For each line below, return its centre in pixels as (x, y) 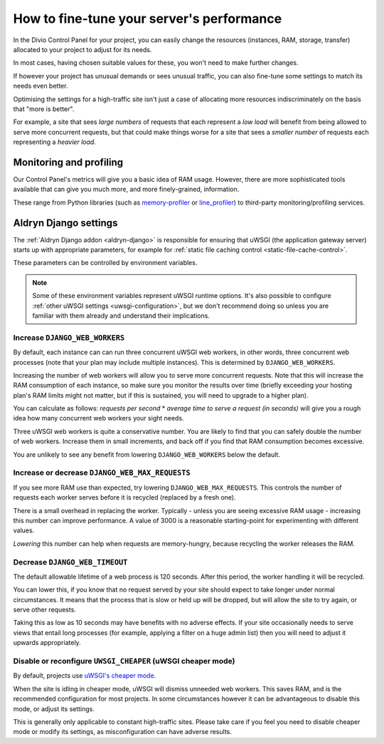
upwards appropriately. (47, 643)
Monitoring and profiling (68, 162)
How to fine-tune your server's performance (148, 19)
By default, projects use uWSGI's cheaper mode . (85, 676)
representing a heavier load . (54, 142)
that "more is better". (44, 109)
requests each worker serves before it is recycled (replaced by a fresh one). (124, 497)
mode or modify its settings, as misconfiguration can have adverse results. (123, 732)
